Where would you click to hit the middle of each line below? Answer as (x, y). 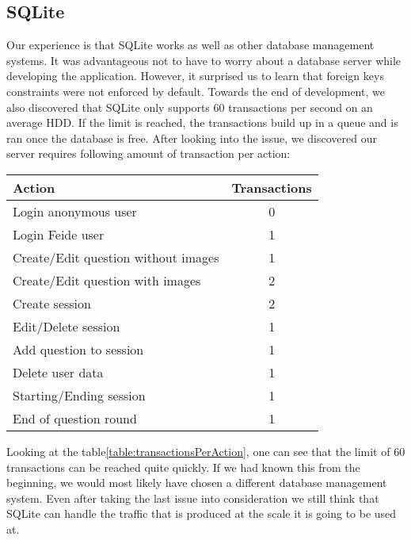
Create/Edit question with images (107, 280)
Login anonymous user (75, 211)
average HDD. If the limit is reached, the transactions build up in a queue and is (202, 123)
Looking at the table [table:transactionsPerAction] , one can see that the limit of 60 (206, 451)
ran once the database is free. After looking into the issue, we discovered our (192, 138)
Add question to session (78, 349)
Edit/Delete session (67, 326)
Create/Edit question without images (116, 257)
